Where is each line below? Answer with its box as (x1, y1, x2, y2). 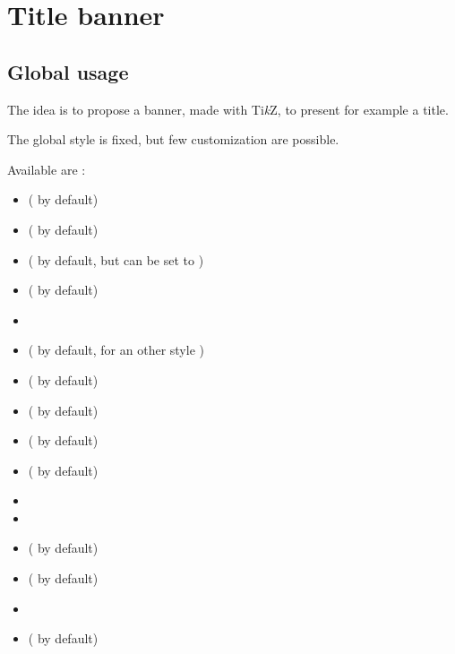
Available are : (7, 159, 86, 178)
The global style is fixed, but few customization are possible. (7, 130, 339, 149)
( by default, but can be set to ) (28, 250, 204, 269)
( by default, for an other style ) (28, 340, 204, 359)
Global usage (7, 57, 129, 85)
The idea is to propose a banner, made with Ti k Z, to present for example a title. (7, 99, 449, 118)
